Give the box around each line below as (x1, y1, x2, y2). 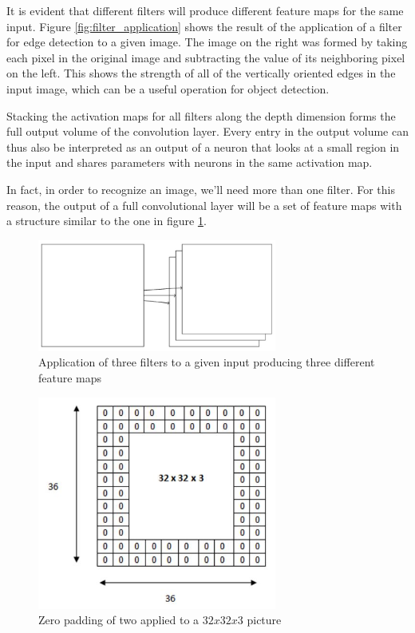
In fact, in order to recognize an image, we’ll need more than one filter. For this (6, 180, 395, 197)
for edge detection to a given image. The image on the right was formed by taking (6, 34, 408, 50)
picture (247, 611, 282, 628)
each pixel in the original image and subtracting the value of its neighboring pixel (6, 49, 405, 65)
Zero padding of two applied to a (38, 611, 200, 628)
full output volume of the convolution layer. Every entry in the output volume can (6, 123, 409, 140)
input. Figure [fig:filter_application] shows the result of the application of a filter (6, 18, 402, 34)
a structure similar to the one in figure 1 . (6, 212, 207, 229)
